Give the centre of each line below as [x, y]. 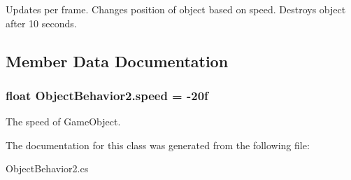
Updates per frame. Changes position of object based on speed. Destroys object [176, 9]
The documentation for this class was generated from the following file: [158, 145]
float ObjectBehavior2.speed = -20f [107, 95]
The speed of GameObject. [63, 122]
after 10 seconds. [41, 23]
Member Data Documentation [117, 61]
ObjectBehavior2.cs [47, 168]
